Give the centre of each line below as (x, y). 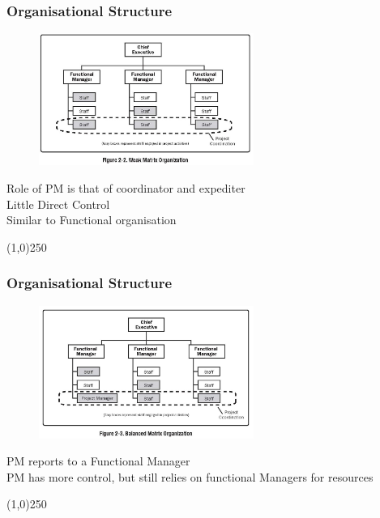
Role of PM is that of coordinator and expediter (126, 187)
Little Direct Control (58, 204)
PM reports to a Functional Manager (98, 461)
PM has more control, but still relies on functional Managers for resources (190, 476)
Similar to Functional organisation (92, 220)
